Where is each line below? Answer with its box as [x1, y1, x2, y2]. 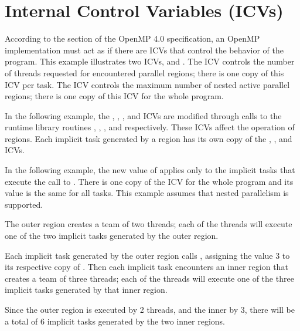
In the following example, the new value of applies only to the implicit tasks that [5, 164, 295, 176]
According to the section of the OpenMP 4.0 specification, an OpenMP [5, 32, 260, 45]
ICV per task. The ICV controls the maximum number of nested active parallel [5, 78, 290, 90]
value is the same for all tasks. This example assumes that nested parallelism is [5, 187, 289, 199]
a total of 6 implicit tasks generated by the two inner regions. [5, 315, 225, 327]
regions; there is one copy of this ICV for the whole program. [5, 90, 224, 102]
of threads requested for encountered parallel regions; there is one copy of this [5, 66, 284, 79]
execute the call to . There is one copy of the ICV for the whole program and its [5, 175, 294, 187]
